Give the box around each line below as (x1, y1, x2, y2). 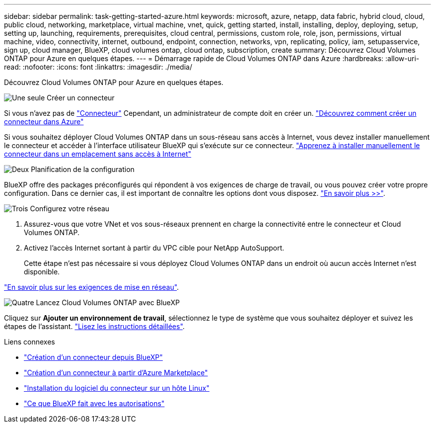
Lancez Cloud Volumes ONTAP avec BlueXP (36, 298, 180, 307)
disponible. (24, 267, 60, 276)
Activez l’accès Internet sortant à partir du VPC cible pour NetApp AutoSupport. (24, 244, 285, 252)
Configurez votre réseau (30, 204, 110, 213)
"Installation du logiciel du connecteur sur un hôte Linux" (24, 384, 210, 392)
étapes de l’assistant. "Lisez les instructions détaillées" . (4, 322, 185, 331)
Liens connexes (4, 338, 55, 346)
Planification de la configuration (31, 165, 135, 173)
